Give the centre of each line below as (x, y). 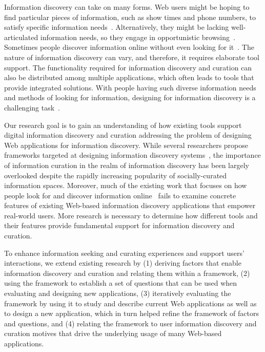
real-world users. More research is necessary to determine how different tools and (131, 215)
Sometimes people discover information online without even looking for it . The (129, 47)
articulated (21, 37)
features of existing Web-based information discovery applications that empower (130, 205)
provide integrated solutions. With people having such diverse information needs (130, 87)
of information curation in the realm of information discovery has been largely (127, 165)
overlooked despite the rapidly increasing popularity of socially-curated (116, 175)
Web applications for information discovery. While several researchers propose (126, 145)
